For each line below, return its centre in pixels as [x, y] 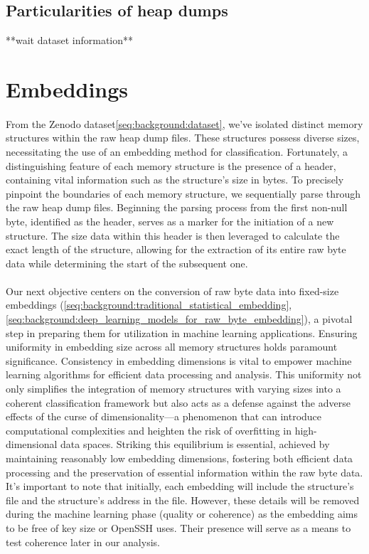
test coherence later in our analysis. [83, 542]
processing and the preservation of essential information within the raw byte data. [184, 472]
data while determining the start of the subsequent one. [127, 263]
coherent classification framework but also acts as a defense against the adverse [178, 402]
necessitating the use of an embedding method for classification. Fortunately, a [177, 151]
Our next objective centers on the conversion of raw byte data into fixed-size [172, 291]
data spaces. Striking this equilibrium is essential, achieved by [195, 444]
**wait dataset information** [70, 40]
